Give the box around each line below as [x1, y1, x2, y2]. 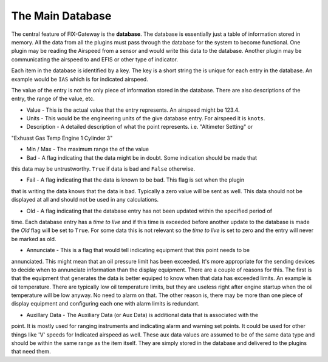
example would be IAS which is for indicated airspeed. [11, 75, 148, 83]
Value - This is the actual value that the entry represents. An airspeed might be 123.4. [26, 106, 240, 114]
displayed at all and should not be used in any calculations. [11, 196, 159, 203]
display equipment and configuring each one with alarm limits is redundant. [11, 300, 200, 307]
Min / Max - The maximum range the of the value [26, 146, 149, 153]
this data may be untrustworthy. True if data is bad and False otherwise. [11, 165, 196, 172]
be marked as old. [11, 235, 56, 242]
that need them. [11, 348, 51, 355]
